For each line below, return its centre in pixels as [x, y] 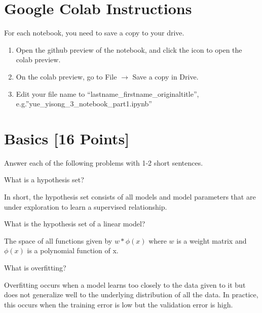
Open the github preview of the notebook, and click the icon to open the [129, 49]
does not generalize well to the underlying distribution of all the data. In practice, [131, 295]
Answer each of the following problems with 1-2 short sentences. [104, 162]
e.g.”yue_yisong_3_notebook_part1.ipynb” [84, 104]
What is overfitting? [35, 267]
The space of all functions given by [58, 240]
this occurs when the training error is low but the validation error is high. [119, 304]
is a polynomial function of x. [73, 250]
